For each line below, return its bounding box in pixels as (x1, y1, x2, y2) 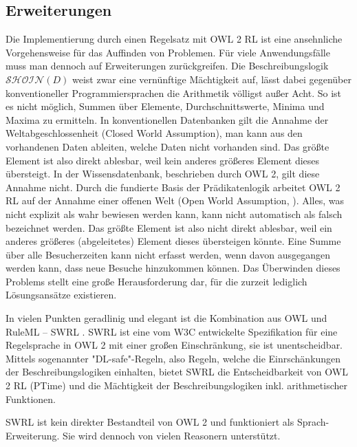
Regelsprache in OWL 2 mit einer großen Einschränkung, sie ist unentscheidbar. (6, 338, 343, 352)
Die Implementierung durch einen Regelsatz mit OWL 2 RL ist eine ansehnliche (6, 32, 343, 46)
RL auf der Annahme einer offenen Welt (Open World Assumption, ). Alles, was (6, 193, 344, 208)
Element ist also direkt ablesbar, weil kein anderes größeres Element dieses (6, 153, 320, 167)
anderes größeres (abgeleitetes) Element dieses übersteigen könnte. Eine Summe (6, 234, 341, 248)
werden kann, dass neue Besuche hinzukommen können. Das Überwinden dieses (6, 261, 340, 275)
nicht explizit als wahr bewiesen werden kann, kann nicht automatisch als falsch (6, 206, 343, 221)
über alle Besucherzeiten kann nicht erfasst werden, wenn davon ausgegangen (6, 247, 330, 261)
